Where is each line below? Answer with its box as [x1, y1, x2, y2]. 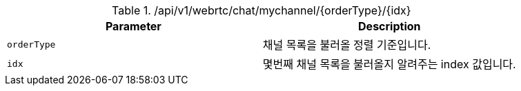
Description [358, 19, 421, 33]
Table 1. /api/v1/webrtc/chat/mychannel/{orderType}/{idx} [112, 3, 411, 17]
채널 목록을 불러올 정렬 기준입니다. [262, 38, 431, 52]
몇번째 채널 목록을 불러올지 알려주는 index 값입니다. [262, 57, 516, 71]
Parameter [105, 19, 161, 33]
